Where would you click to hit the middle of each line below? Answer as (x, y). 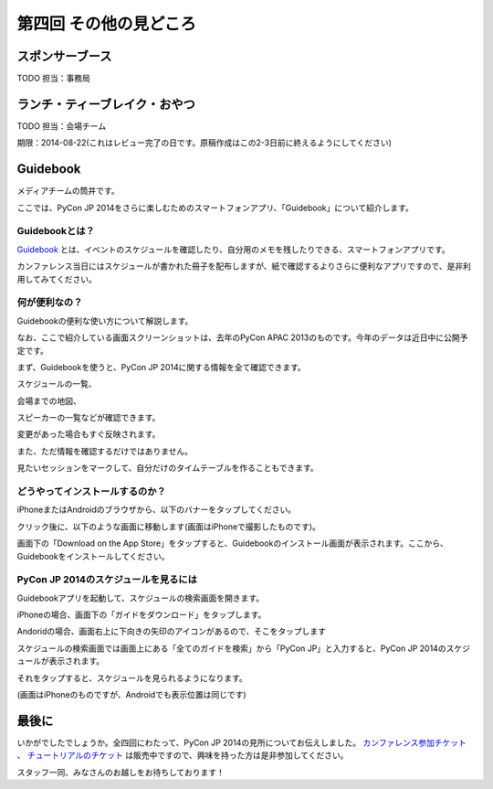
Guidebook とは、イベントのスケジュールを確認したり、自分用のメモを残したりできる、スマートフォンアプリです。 (234, 249)
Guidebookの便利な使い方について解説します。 (105, 321)
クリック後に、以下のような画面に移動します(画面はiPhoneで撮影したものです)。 (169, 527)
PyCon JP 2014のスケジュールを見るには (107, 580)
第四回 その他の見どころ (106, 24)
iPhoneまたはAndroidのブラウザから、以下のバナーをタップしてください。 (157, 510)
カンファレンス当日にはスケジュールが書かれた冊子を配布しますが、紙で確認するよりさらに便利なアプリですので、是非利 (244, 266)
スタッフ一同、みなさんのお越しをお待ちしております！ (121, 772)
